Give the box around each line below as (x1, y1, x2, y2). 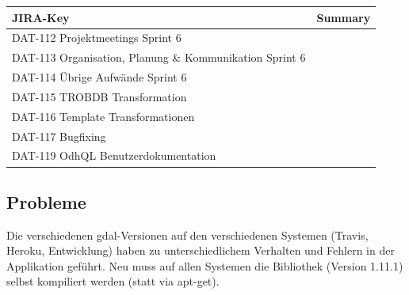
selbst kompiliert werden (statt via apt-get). (6, 273, 220, 289)
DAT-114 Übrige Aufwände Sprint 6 (12, 69, 187, 85)
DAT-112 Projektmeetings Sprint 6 (12, 29, 182, 46)
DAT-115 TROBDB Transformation (12, 88, 187, 104)
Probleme (6, 189, 86, 214)
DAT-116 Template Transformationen (12, 108, 195, 124)
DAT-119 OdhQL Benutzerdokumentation (12, 147, 216, 164)
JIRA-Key (12, 9, 70, 25)
